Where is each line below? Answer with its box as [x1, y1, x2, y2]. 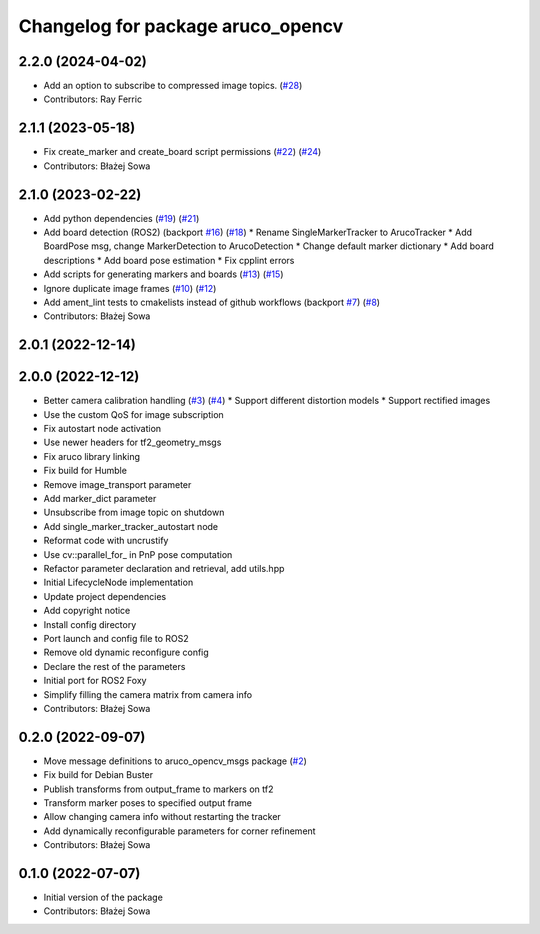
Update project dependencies [43, 590, 167, 602]
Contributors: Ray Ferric [43, 93, 143, 105]
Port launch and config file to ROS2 [43, 632, 189, 644]
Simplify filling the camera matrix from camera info [43, 688, 253, 700]
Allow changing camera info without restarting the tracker [43, 811, 282, 823]
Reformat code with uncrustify [43, 535, 169, 547]
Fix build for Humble [43, 465, 127, 477]
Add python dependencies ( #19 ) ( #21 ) [43, 212, 200, 224]
